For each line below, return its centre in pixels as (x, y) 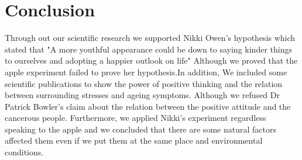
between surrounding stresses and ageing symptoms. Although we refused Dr (142, 95)
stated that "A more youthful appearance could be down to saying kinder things (148, 49)
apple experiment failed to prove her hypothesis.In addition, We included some (146, 72)
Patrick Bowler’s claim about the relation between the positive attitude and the (148, 106)
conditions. (24, 152)
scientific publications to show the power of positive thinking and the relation (144, 83)
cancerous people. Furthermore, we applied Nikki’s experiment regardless (135, 118)
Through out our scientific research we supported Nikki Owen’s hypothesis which (150, 38)
